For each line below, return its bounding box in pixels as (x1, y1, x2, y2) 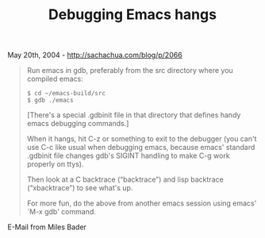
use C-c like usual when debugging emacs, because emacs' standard (26, 143, 255, 152)
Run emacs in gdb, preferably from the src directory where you (26, 66, 233, 75)
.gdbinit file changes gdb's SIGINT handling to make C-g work (26, 151, 231, 160)
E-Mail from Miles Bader (7, 222, 86, 232)
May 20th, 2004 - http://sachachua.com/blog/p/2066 (7, 50, 183, 60)
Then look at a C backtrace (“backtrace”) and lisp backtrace (26, 175, 224, 184)
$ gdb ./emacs (26, 97, 74, 105)
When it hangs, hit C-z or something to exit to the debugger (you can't (26, 134, 257, 144)
